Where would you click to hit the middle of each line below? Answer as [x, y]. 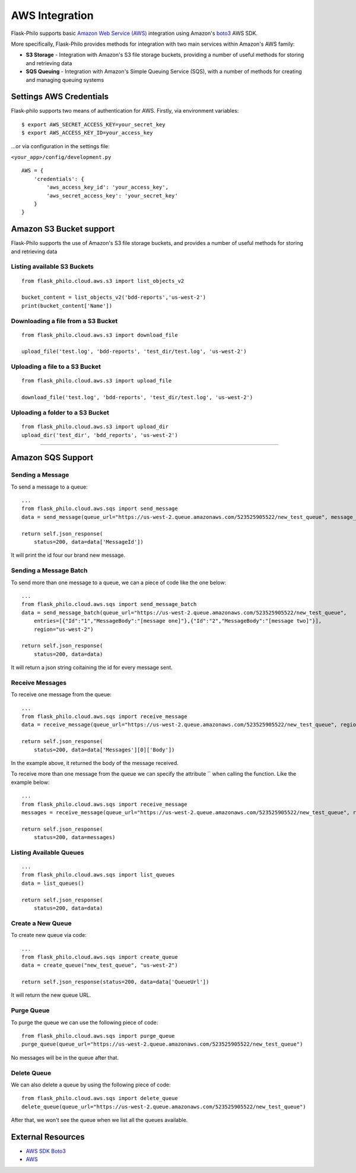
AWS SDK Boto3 [46, 1151]
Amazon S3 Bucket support [63, 229]
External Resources [48, 1137]
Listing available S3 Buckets [53, 267]
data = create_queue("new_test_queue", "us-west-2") [100, 965]
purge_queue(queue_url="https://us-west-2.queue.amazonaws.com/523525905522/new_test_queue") [162, 1044]
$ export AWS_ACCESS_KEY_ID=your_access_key [88, 133]
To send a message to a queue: [50, 487]
